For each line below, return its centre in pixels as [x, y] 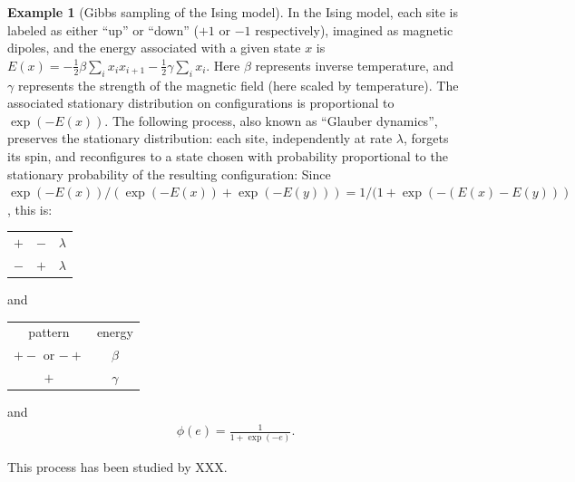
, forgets [426, 138]
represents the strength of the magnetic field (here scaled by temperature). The [238, 85]
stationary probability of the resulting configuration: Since [169, 174]
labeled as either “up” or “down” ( [103, 29]
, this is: [30, 209]
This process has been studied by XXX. [117, 466]
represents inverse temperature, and [355, 65]
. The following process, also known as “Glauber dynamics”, [271, 120]
